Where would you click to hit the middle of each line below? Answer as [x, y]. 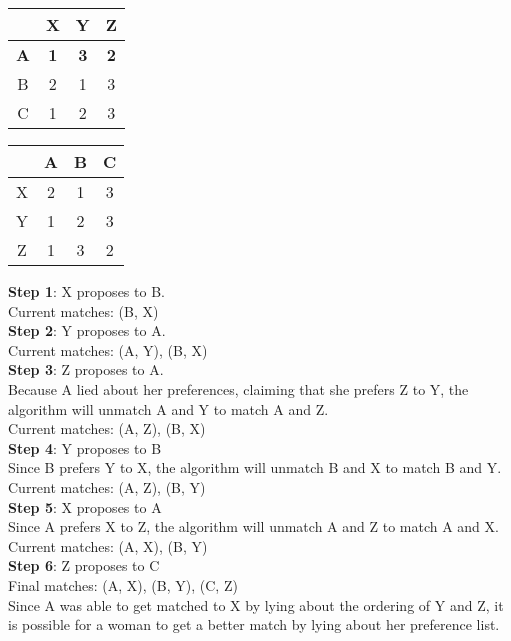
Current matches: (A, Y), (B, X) [108, 349]
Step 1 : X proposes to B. [86, 291]
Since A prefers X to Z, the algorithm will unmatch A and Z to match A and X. [253, 526]
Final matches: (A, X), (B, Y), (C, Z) [123, 584]
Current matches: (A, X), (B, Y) [108, 545]
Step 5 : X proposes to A [85, 506]
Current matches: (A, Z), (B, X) [107, 428]
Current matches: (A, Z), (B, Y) [107, 486]
